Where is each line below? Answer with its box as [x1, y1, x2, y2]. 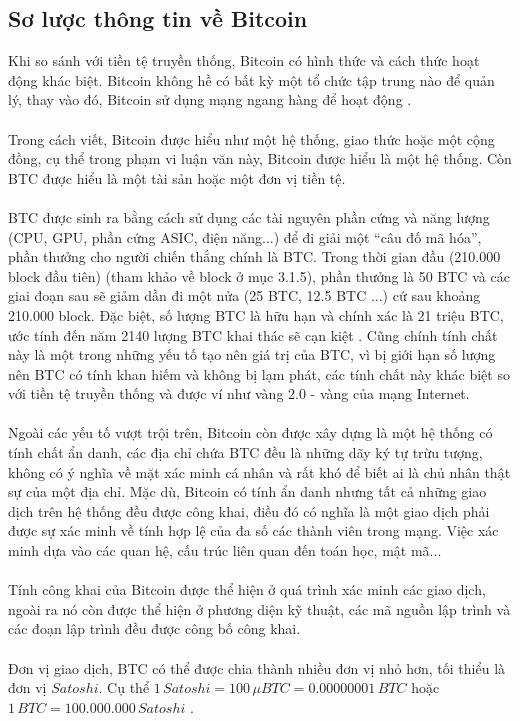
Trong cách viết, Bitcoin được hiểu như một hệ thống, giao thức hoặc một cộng [8, 128, 495, 149]
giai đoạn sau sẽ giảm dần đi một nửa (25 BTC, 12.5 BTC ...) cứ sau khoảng [8, 285, 481, 306]
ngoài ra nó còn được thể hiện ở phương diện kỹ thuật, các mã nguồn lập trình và [8, 598, 511, 619]
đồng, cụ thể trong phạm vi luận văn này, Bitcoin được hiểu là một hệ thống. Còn [8, 148, 512, 169]
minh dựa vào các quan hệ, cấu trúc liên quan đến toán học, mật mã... [8, 540, 442, 561]
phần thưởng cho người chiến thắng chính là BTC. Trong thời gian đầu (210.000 [8, 246, 501, 267]
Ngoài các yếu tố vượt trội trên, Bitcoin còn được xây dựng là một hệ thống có [8, 422, 493, 443]
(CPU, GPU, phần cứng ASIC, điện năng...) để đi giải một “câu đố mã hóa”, [8, 226, 482, 247]
